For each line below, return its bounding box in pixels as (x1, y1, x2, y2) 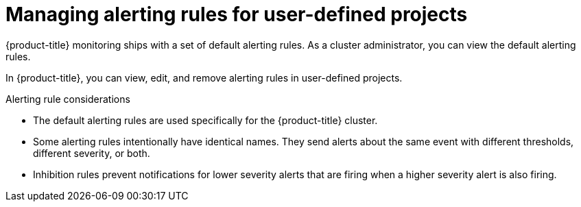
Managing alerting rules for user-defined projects (5, 3, 468, 26)
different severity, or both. (33, 147, 150, 159)
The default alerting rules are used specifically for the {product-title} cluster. (33, 114, 378, 126)
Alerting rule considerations (5, 93, 130, 105)
